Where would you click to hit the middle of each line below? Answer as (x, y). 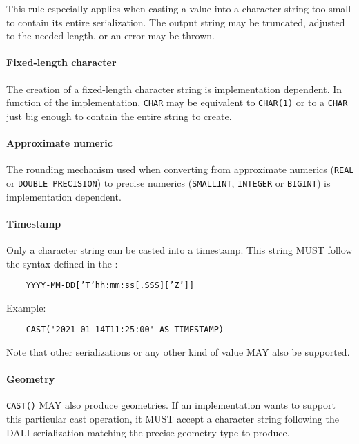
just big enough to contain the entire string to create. (119, 115)
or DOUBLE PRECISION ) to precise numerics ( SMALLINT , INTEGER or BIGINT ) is (168, 182)
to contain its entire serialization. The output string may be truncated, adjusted (176, 22)
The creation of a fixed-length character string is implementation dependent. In (174, 89)
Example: (26, 307)
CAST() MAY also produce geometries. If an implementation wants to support (171, 405)
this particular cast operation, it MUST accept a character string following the (173, 419)
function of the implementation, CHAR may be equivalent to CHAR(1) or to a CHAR (177, 102)
